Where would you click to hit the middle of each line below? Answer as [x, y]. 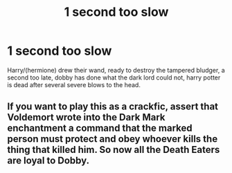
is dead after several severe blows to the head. [74, 84]
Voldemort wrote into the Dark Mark [86, 117]
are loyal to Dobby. [48, 161]
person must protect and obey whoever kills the [113, 139]
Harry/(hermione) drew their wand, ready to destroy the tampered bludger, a [116, 70]
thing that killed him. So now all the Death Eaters [114, 150]
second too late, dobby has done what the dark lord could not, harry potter [114, 78]
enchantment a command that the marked [100, 128]
